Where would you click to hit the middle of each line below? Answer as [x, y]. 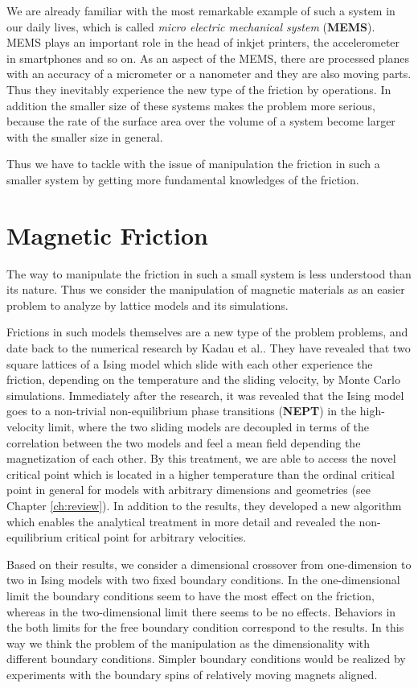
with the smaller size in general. [85, 136]
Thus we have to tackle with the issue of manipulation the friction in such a [193, 164]
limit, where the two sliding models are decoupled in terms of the [209, 426]
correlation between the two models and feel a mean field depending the [184, 442]
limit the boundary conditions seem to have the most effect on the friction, [191, 595]
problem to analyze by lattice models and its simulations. [148, 305]
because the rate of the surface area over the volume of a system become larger [201, 121]
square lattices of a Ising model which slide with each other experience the [190, 363]
